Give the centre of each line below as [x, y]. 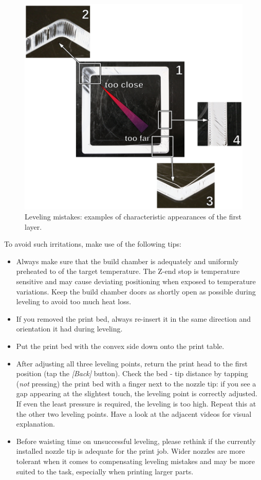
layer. [33, 226]
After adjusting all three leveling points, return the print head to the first [132, 363]
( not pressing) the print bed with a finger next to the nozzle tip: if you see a [136, 383]
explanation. [35, 424]
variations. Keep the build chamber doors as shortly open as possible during [136, 291]
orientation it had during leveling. [69, 329]
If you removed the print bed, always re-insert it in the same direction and [133, 318]
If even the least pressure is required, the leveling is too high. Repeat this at [136, 403]
